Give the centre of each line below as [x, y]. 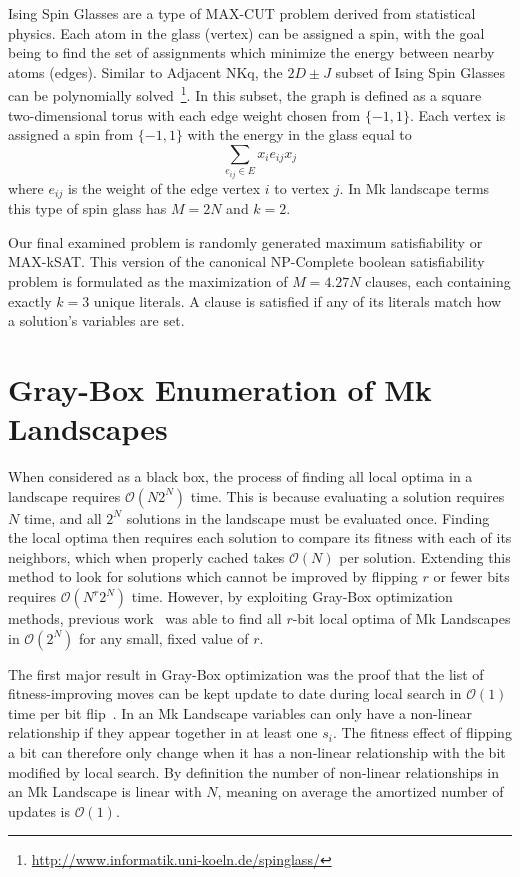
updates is [39, 810]
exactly [30, 300]
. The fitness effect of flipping [422, 732]
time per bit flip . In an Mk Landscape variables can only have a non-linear [240, 712]
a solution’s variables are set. [96, 320]
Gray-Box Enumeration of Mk [220, 388]
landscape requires [64, 495]
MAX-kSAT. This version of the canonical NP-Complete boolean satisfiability [246, 261]
